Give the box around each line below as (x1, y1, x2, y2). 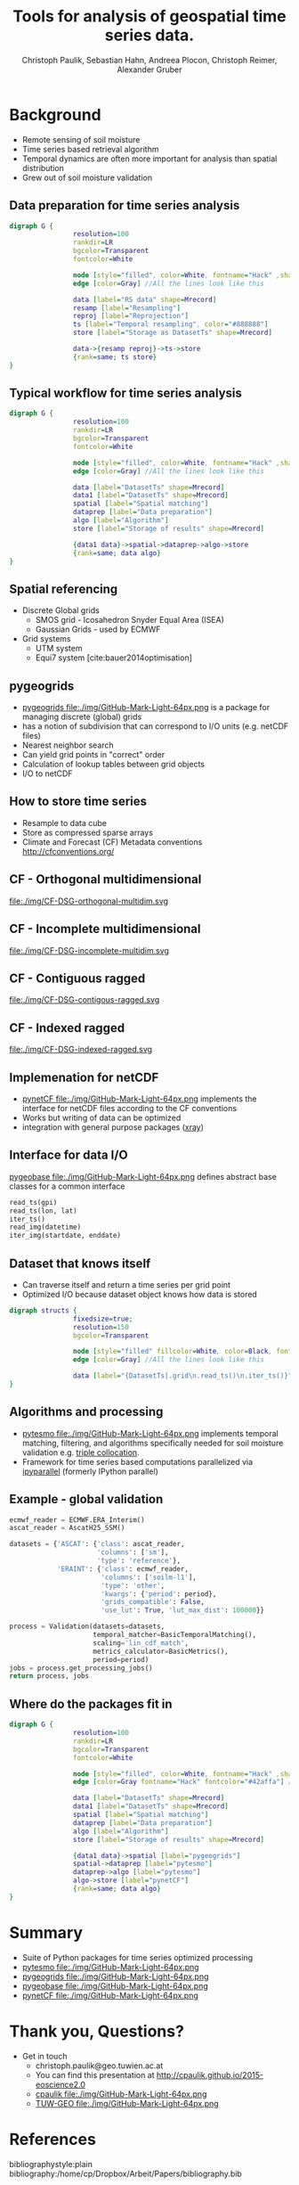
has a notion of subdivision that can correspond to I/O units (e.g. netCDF (21, 721, 289, 732)
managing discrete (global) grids (21, 711, 142, 723)
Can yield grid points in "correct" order (21, 749, 166, 760)
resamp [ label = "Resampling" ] (72, 303, 181, 313)
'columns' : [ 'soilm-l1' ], (101, 1573, 198, 1582)
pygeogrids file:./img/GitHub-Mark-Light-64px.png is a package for (21, 702, 270, 713)
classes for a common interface (9, 1181, 125, 1191)
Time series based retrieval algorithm (21, 143, 159, 154)
